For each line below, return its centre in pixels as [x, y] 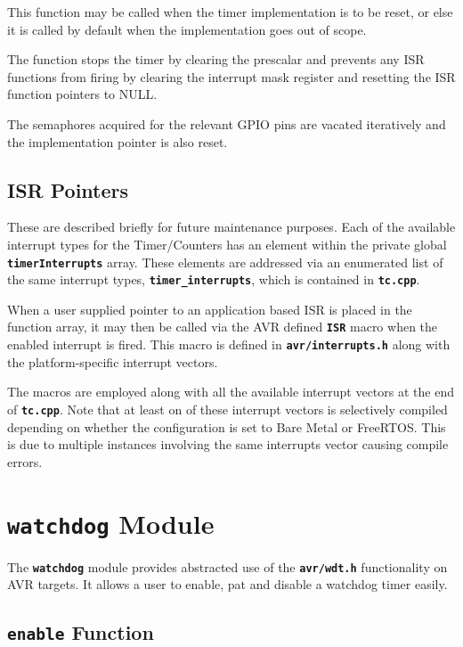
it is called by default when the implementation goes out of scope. [187, 29]
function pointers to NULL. [82, 94]
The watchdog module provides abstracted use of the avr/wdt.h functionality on [227, 566]
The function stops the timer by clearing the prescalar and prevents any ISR [216, 59]
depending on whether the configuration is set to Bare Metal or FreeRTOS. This [227, 426]
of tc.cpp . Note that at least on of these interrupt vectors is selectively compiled [227, 409]
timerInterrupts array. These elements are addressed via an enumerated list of [225, 262]
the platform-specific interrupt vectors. [113, 361]
